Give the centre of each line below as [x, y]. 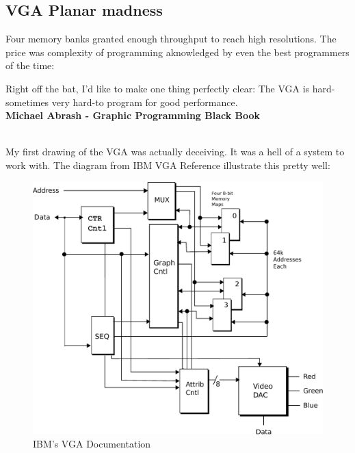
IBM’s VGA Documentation [92, 444]
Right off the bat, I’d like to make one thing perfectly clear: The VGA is [158, 88]
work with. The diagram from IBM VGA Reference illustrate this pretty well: [168, 165]
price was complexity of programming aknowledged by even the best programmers [177, 52]
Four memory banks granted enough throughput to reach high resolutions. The [171, 39]
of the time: [30, 65]
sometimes [27, 102]
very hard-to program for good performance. [145, 102]
